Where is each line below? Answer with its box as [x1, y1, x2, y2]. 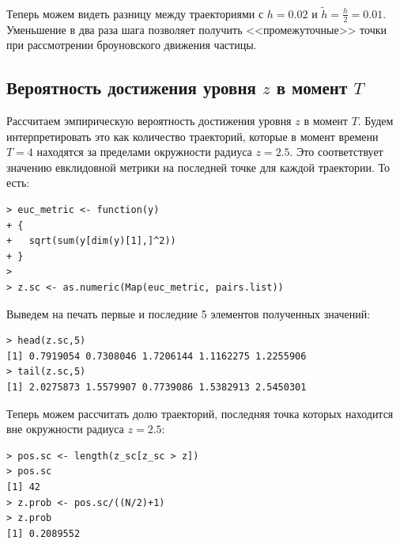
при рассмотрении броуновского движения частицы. [6, 36, 257, 53]
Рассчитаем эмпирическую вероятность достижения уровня [6, 112, 292, 129]
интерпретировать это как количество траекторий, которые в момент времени [6, 127, 379, 144]
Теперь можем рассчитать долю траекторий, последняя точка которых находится [6, 405, 394, 421]
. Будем [357, 112, 394, 129]
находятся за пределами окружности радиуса [36, 143, 252, 160]
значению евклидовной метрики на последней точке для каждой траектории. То [6, 158, 390, 175]
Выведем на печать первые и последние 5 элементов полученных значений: [6, 305, 371, 321]
